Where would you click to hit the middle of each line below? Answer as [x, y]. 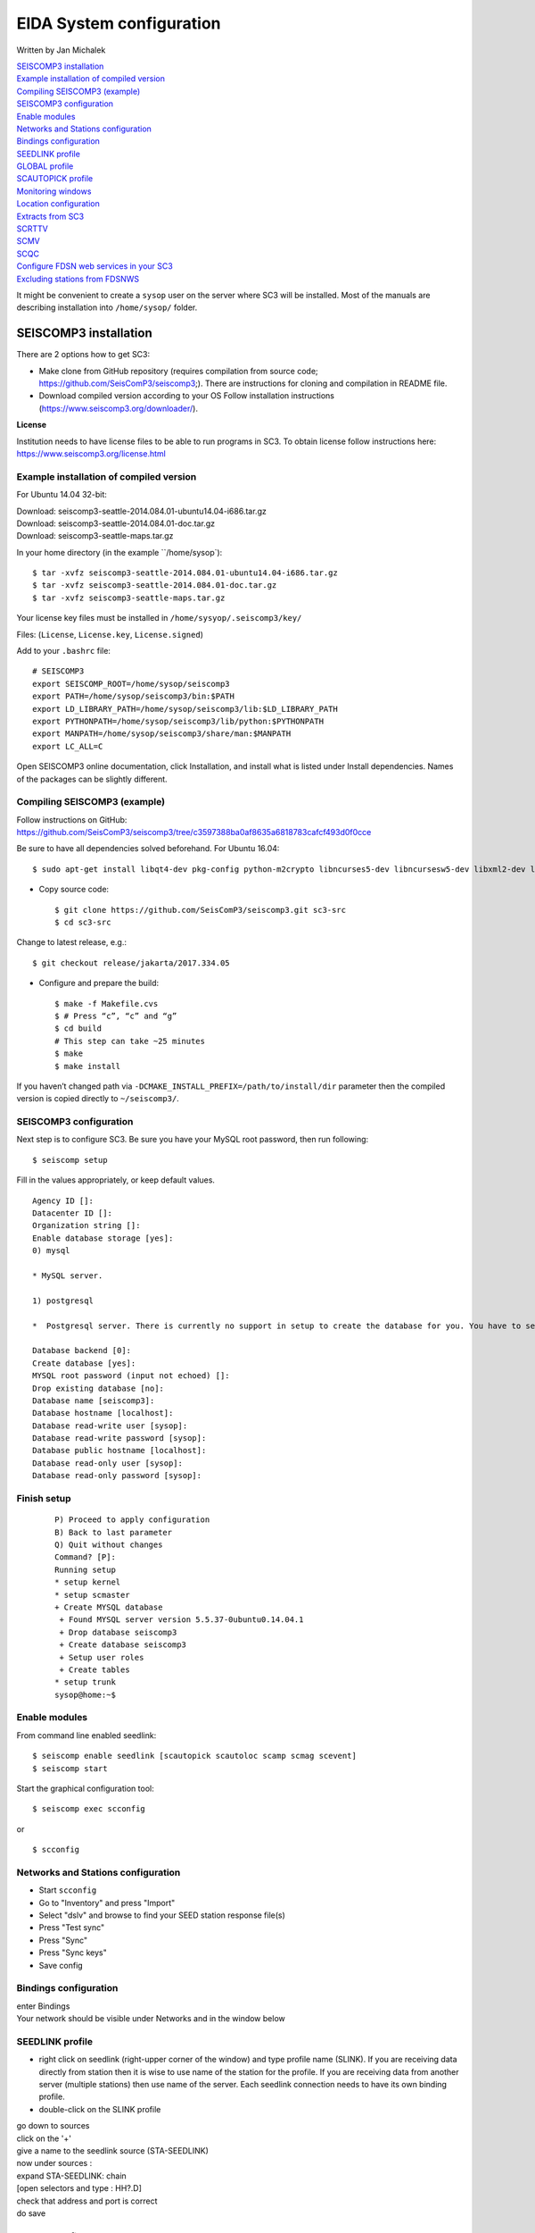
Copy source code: [74, 890]
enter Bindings [43, 2006]
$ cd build [78, 1029]
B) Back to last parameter [114, 1532]
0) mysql [51, 1251]
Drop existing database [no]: [99, 1388]
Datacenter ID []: [73, 1213]
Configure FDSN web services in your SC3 [95, 266]
